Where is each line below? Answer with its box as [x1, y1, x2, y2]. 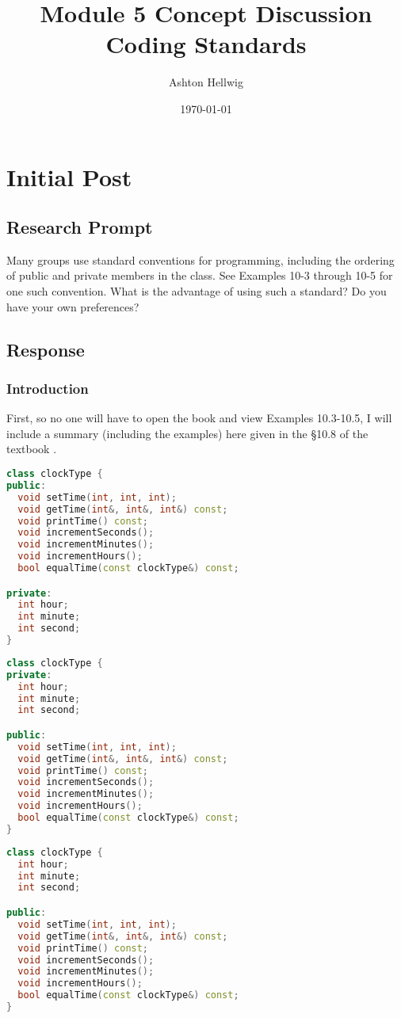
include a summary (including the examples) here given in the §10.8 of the [6, 425, 369, 441]
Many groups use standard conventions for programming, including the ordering [6, 251, 395, 268]
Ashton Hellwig [169, 74, 243, 90]
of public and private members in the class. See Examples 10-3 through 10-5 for [6, 267, 393, 284]
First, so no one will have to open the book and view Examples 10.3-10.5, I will [6, 410, 392, 426]
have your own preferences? [6, 298, 139, 315]
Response [6, 337, 85, 361]
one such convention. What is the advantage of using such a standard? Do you [6, 283, 387, 299]
